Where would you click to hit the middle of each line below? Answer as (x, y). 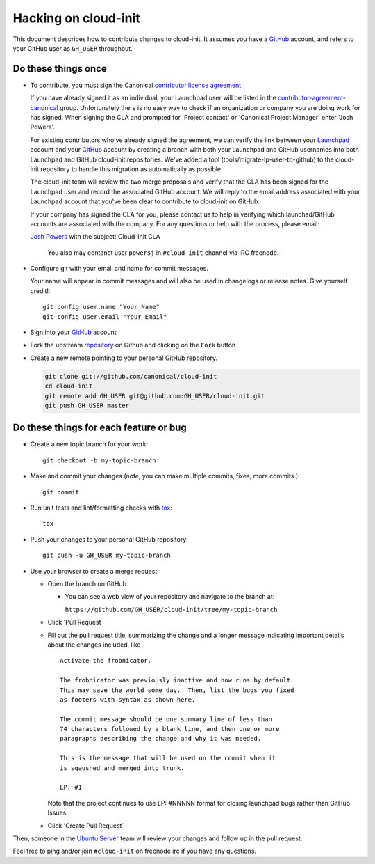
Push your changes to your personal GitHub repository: (109, 539)
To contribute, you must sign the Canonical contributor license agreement (136, 85)
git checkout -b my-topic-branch (99, 460)
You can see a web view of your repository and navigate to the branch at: (170, 597)
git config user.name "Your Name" (101, 307)
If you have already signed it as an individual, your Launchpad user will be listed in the (153, 98)
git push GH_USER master (87, 405)
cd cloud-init (69, 386)
